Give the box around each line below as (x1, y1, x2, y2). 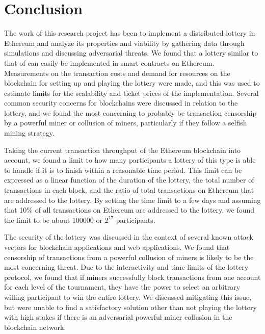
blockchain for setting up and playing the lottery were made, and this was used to (4, 78, 260, 88)
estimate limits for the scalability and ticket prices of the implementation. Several (4, 87, 259, 98)
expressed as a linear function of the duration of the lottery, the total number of (4, 174, 254, 185)
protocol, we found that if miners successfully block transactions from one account (4, 271, 261, 282)
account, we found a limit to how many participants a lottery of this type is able (4, 155, 256, 165)
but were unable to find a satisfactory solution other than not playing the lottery (4, 301, 257, 312)
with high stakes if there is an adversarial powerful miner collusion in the (4, 312, 232, 322)
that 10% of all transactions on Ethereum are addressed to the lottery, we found (4, 204, 255, 215)
